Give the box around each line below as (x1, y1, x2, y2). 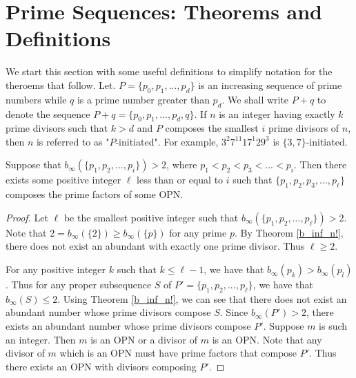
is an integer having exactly (219, 106, 335, 121)
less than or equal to (137, 172, 224, 187)
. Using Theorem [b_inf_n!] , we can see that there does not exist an (57, 291, 347, 306)
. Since (219, 305, 248, 319)
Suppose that (6, 157, 61, 172)
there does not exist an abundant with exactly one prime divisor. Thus (6, 239, 305, 253)
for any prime (169, 225, 227, 239)
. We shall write (221, 92, 289, 106)
